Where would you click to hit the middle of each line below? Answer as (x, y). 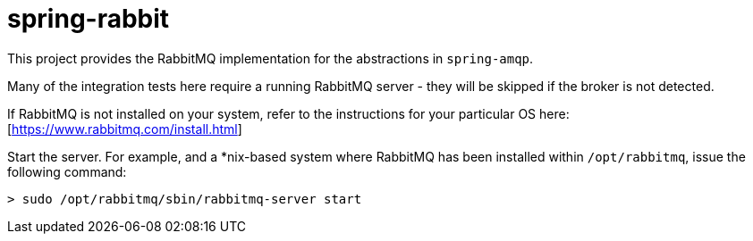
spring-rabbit (89, 19)
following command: (67, 171)
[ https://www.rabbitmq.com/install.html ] (125, 129)
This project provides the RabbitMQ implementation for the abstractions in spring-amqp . (271, 58)
